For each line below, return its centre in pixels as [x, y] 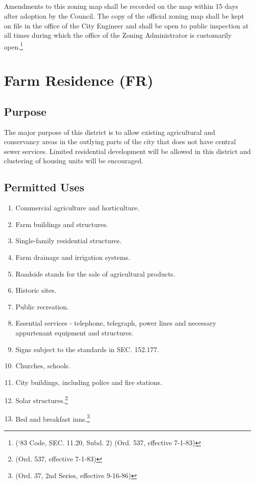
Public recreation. [42, 306]
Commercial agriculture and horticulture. [77, 208]
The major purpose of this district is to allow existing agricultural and [110, 132]
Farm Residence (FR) [79, 80]
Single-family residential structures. [68, 241]
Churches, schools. [43, 366]
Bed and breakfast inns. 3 [53, 418]
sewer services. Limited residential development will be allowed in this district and [127, 151]
